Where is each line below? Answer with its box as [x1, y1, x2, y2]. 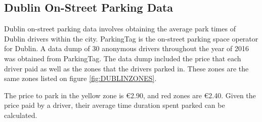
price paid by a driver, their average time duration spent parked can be [4, 100, 225, 110]
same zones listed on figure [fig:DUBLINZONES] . [4, 73, 157, 84]
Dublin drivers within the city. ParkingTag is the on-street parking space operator [4, 33, 258, 44]
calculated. [4, 109, 37, 120]
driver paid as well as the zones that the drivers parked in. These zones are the [4, 63, 249, 73]
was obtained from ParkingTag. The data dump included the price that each [4, 53, 241, 63]
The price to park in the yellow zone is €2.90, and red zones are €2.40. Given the [4, 90, 256, 100]
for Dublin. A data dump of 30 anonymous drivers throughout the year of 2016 [4, 43, 249, 54]
